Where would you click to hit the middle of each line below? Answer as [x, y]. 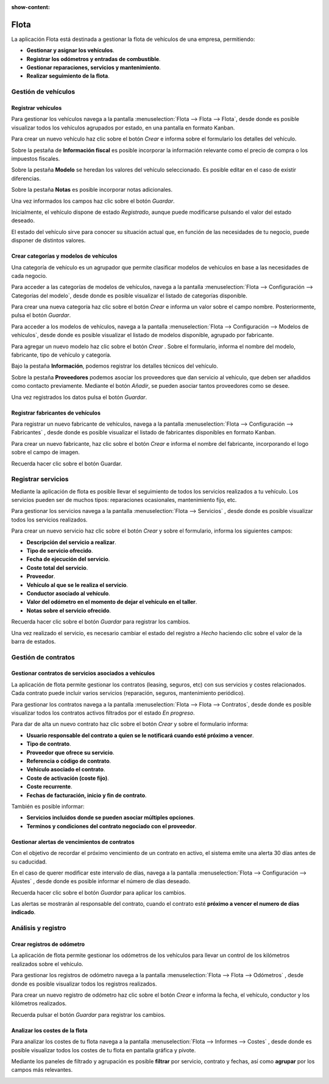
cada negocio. [29, 275]
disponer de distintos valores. [48, 241]
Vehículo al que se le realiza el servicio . [77, 585]
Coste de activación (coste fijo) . [68, 778]
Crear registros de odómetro [48, 944]
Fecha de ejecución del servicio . [68, 559]
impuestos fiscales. [36, 158]
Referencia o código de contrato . [69, 761]
